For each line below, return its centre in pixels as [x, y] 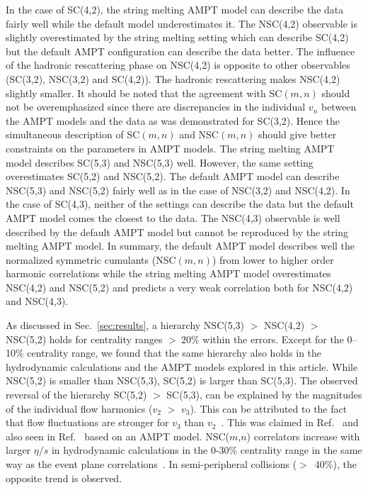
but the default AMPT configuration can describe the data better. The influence [180, 51]
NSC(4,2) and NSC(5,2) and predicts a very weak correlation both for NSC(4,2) [179, 287]
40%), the [335, 464]
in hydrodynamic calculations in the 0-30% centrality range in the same [207, 450]
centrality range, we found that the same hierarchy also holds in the [174, 353]
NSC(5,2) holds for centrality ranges [84, 339]
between [339, 107]
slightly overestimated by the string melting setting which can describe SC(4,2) [177, 37]
